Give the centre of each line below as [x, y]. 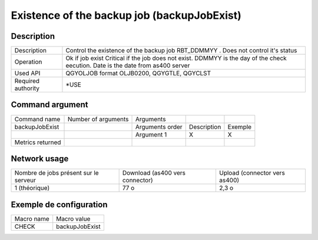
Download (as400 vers [154, 173]
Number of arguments [98, 119]
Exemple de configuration [59, 204]
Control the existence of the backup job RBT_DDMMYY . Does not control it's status [181, 51]
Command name [37, 119]
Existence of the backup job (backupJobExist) [126, 15]
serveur [25, 181]
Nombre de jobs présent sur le [57, 173]
